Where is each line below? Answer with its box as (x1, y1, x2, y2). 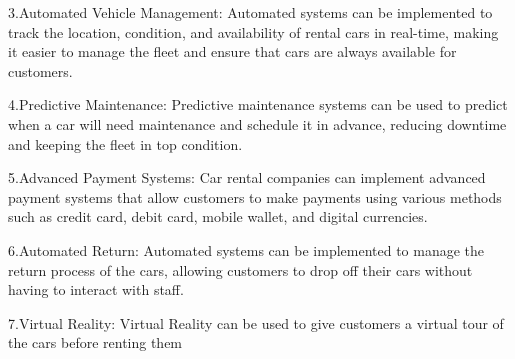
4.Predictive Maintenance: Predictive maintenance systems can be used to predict (8, 94, 508, 115)
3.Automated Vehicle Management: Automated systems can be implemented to (8, 2, 493, 22)
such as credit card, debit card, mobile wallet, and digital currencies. (8, 206, 428, 227)
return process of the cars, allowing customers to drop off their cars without (8, 259, 473, 280)
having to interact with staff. (8, 279, 184, 300)
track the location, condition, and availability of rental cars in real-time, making (8, 21, 499, 42)
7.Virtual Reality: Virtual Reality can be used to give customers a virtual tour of (8, 312, 504, 333)
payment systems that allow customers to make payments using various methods (8, 186, 502, 207)
